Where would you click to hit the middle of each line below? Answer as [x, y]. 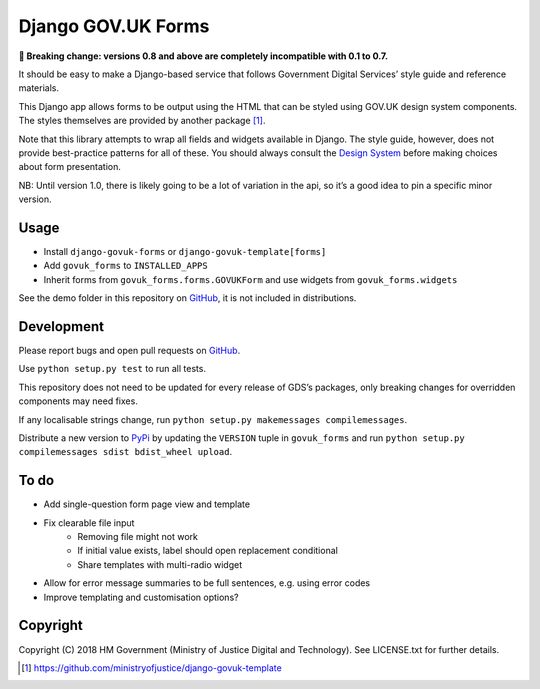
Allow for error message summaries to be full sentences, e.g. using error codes [206, 583]
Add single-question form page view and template [146, 504]
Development [61, 326]
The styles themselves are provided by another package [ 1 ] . [142, 121]
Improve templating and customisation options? [141, 597]
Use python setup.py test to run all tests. [112, 369]
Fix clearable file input [89, 522]
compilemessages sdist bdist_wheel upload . [125, 452]
